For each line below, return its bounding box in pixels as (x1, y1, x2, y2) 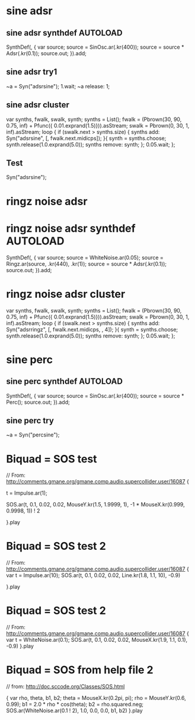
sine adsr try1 (6, 67, 57, 77)
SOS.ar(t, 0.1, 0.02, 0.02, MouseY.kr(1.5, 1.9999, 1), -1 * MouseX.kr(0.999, (6, 501, 185, 508)
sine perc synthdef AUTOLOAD (6, 377, 123, 387)
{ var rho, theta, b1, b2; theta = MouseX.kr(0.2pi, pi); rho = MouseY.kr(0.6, (6, 694, 186, 702)
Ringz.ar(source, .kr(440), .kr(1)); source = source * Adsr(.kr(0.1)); (6, 260, 167, 267)
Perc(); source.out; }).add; (6, 399, 70, 406)
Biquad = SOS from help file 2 (6, 663, 154, 677)
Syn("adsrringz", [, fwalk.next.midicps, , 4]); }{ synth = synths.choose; (6, 326, 178, 333)
